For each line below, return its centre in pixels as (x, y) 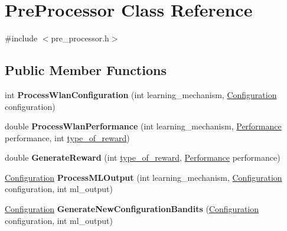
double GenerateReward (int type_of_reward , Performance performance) (143, 157)
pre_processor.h (80, 38)
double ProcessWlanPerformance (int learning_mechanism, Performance (143, 126)
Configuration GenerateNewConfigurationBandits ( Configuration (132, 209)
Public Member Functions (86, 70)
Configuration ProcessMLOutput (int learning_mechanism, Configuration (143, 177)
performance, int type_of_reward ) (67, 137)
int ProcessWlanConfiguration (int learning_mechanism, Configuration (141, 94)
